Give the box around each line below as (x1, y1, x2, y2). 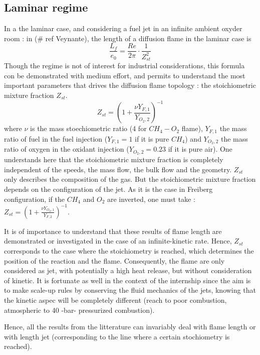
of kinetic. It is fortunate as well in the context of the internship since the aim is (4, 275, 251, 285)
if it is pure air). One (168, 144, 232, 154)
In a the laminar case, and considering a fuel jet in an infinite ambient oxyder (4, 23, 242, 34)
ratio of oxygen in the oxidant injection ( (4, 144, 129, 154)
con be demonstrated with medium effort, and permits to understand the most (4, 70, 245, 80)
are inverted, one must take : (107, 193, 195, 204)
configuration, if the (4, 193, 65, 204)
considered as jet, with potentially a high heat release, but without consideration (4, 265, 252, 276)
